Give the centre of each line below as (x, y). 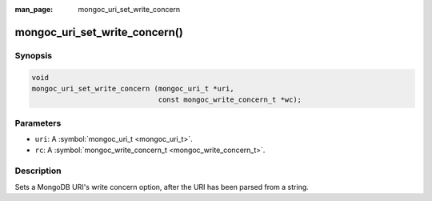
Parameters (38, 123)
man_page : (34, 9)
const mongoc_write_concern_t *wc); (230, 100)
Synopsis (33, 55)
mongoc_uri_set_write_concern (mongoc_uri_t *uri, (133, 88)
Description (38, 171)
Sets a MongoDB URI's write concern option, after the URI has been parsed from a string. (162, 187)
